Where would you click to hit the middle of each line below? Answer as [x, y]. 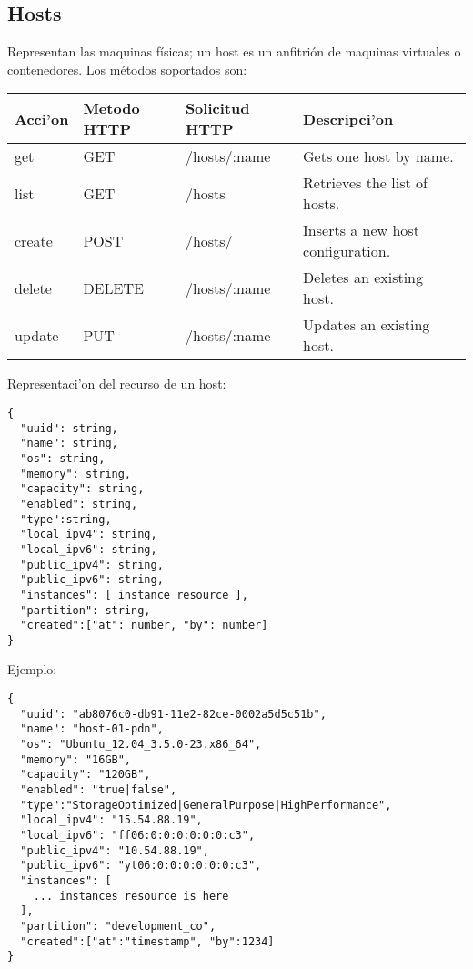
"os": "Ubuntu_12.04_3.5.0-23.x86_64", [141, 745]
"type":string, [66, 519]
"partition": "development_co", [118, 926]
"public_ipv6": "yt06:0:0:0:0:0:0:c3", [141, 866]
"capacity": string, [82, 489]
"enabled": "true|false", [99, 790]
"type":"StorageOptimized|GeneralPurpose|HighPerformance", [206, 805]
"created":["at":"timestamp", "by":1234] [147, 941]
